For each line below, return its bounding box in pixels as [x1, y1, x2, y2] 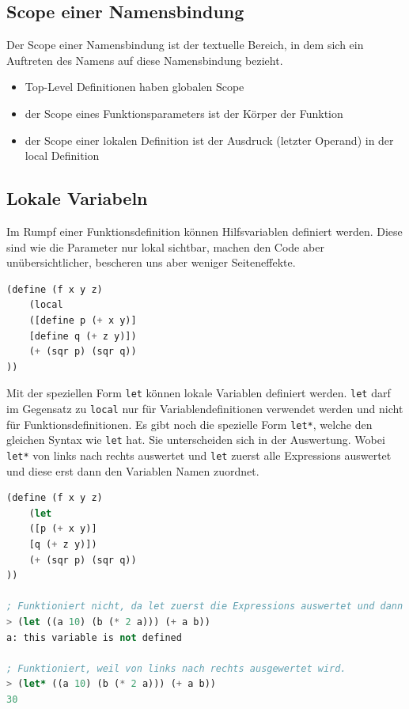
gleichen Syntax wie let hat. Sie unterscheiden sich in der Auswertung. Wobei [6, 431, 385, 448]
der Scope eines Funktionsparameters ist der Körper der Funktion [25, 104, 343, 121]
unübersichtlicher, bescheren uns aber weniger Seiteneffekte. [6, 254, 296, 271]
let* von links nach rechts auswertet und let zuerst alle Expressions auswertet [6, 446, 392, 463]
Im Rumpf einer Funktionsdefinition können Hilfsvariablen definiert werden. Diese [6, 222, 403, 239]
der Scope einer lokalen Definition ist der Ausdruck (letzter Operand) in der [25, 131, 394, 148]
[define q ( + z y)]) [28, 330, 137, 342]
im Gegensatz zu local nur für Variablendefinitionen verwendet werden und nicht [6, 400, 403, 416]
